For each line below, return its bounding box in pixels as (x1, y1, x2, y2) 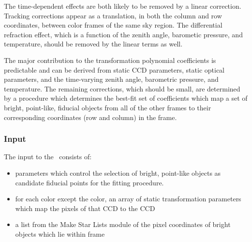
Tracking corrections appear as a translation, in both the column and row (4, 10, 222, 20)
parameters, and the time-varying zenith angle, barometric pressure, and (4, 74, 219, 84)
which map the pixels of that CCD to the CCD (15, 203, 155, 213)
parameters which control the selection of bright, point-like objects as (15, 167, 221, 178)
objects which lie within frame (15, 228, 105, 239)
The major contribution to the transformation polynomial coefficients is (4, 55, 216, 65)
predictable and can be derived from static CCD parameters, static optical (4, 64, 224, 75)
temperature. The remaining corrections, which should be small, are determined (4, 83, 240, 93)
